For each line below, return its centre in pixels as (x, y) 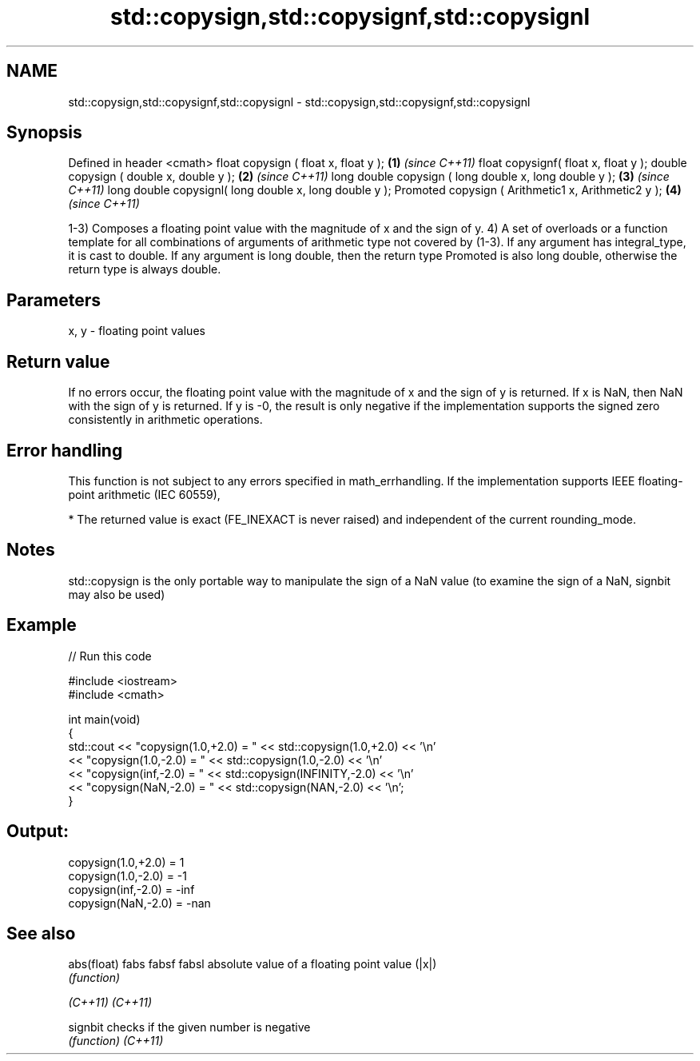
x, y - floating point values (137, 331)
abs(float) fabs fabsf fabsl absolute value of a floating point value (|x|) (253, 964)
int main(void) (104, 719)
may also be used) (117, 594)
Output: (38, 832)
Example (42, 625)
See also (41, 933)
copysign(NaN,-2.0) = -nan (139, 903)
